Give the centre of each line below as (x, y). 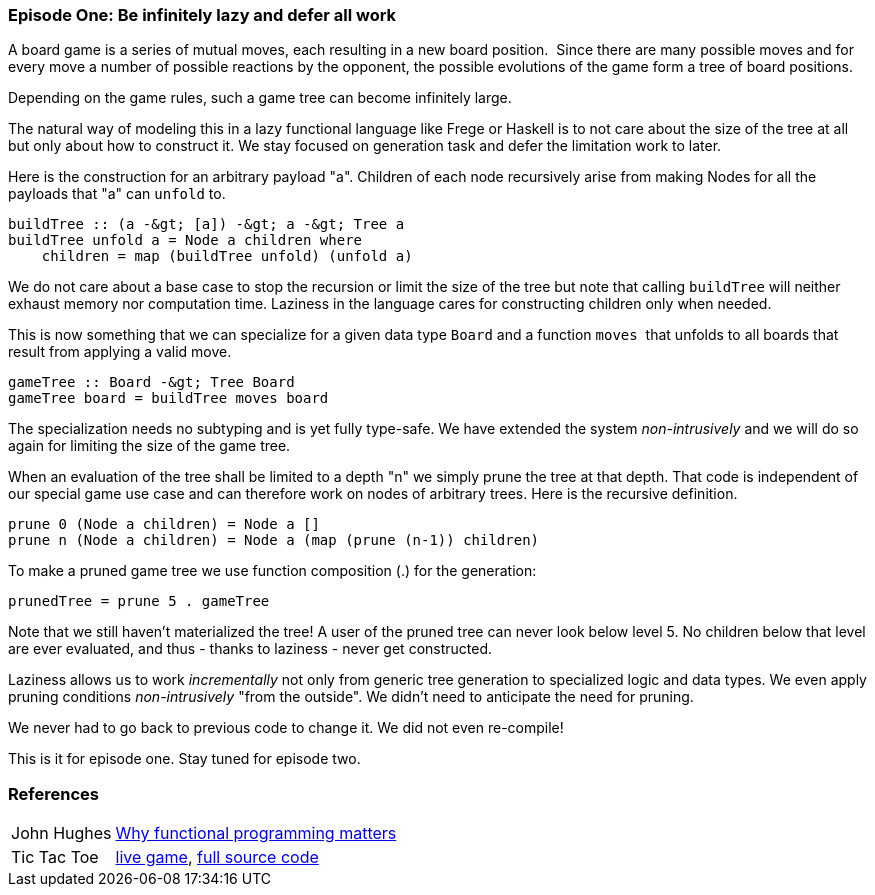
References (53, 793)
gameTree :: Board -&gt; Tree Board (151, 382)
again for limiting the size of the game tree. (149, 446)
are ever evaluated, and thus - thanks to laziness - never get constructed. (250, 649)
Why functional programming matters (256, 833)
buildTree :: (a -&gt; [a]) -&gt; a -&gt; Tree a (206, 224)
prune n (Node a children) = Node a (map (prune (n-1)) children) (274, 540)
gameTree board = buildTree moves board (168, 398)
